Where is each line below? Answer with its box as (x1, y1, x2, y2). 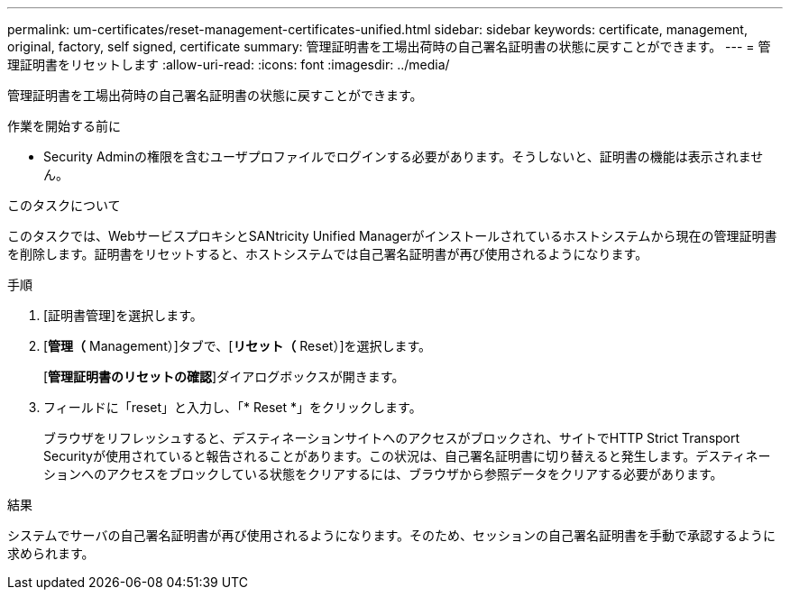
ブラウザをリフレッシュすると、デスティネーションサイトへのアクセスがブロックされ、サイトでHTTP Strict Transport (43, 430, 740, 445)
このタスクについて (7, 197, 121, 213)
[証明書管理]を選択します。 (43, 308, 203, 323)
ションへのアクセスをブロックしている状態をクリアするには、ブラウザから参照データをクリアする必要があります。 (43, 466, 723, 482)
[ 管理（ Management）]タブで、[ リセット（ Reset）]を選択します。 (43, 338, 432, 354)
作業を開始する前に (7, 118, 121, 133)
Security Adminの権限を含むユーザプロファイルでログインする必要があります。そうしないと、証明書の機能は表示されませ (43, 149, 764, 164)
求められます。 (7, 546, 95, 561)
